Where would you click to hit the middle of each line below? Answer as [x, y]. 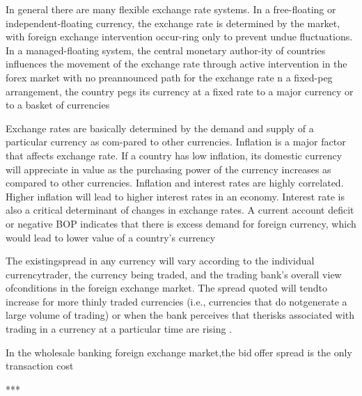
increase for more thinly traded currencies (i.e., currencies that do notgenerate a [176, 301]
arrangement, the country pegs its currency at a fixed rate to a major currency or [180, 91]
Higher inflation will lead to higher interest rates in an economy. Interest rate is [175, 196]
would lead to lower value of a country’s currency [111, 237]
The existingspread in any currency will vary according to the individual [160, 261]
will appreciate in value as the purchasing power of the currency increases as [168, 169]
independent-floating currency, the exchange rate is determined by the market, [173, 23]
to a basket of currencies [58, 105]
